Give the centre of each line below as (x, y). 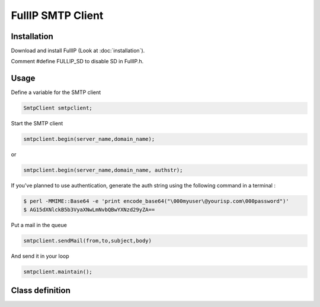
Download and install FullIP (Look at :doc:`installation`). (78, 51)
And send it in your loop (40, 256)
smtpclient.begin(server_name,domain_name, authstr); (103, 170)
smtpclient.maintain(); (58, 272)
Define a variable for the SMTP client (56, 92)
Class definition (41, 290)
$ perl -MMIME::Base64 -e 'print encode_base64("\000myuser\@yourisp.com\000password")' (156, 201)
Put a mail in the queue (39, 225)
